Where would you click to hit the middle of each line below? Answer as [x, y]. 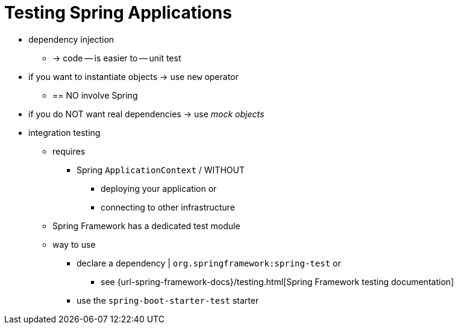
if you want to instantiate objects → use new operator [133, 76]
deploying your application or [159, 188]
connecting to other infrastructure [168, 207]
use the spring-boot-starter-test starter [168, 300]
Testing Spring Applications [118, 13]
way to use [74, 244]
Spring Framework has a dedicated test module [146, 226]
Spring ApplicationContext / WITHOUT [161, 170]
